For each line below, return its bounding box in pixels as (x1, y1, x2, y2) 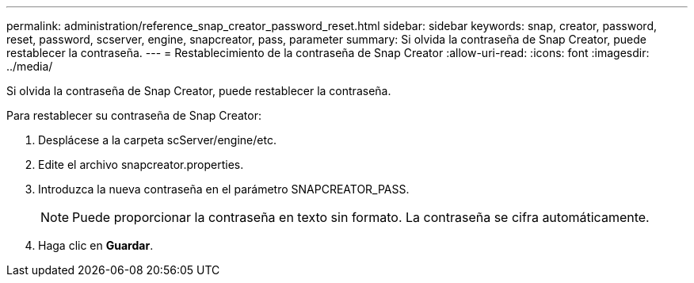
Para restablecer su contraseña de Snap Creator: (6, 109, 261, 122)
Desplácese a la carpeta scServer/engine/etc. (38, 133, 276, 147)
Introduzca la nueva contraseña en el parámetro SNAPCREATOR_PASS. (38, 182, 410, 196)
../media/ (6, 59, 53, 73)
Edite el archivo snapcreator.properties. (38, 158, 244, 171)
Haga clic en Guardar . (38, 239, 154, 252)
